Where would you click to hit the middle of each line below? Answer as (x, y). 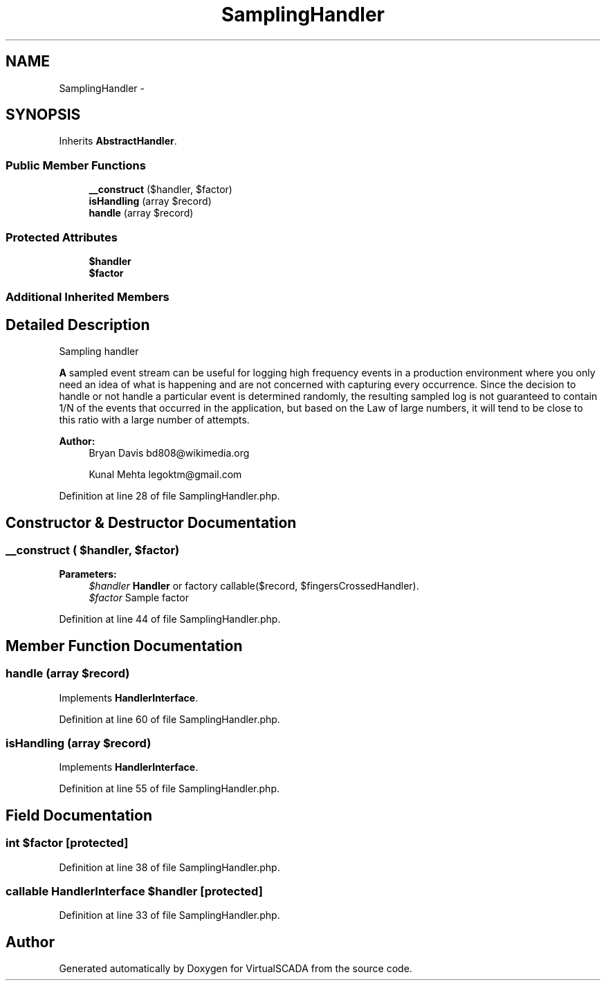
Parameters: (88, 574)
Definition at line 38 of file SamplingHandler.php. (169, 867)
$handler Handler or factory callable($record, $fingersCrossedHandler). (254, 586)
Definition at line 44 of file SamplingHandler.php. (170, 619)
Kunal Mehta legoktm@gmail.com (165, 475)
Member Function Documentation (124, 646)
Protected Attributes (62, 237)
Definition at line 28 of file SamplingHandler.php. (169, 496)
